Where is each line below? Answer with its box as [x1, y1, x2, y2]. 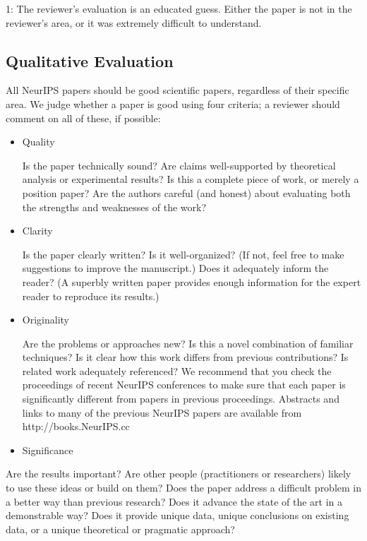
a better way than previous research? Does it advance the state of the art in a [6, 494, 343, 509]
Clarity [22, 223, 53, 238]
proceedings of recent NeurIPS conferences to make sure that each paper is [22, 377, 346, 392]
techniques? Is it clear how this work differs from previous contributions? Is [22, 350, 349, 364]
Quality [22, 134, 55, 149]
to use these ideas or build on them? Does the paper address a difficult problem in [6, 480, 362, 495]
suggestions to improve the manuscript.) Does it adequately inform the [22, 261, 329, 275]
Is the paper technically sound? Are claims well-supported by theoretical [22, 157, 336, 172]
